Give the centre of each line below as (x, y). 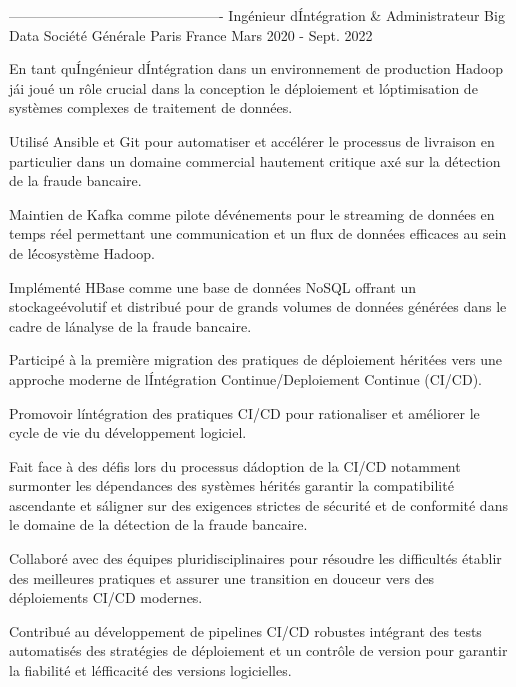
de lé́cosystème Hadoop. (82, 252)
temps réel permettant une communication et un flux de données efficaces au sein (258, 233)
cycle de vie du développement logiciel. (128, 432)
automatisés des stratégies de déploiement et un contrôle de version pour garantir (258, 650)
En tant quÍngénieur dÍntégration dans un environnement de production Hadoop (256, 68)
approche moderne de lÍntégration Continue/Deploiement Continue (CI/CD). (246, 378)
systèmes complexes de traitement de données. (151, 107)
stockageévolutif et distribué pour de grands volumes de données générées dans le (258, 306)
